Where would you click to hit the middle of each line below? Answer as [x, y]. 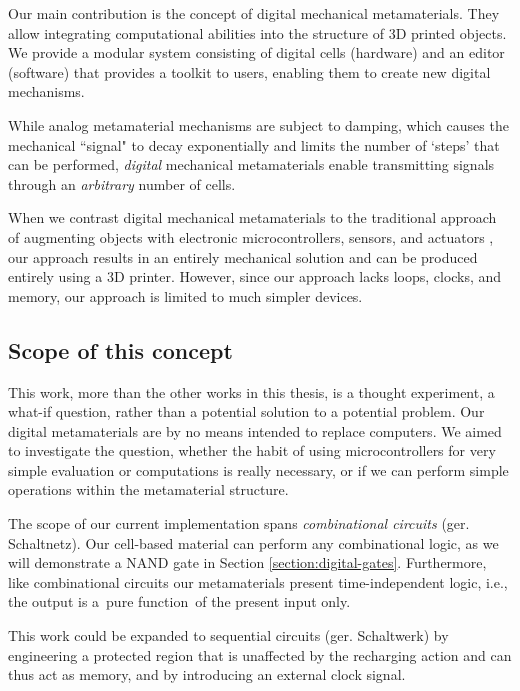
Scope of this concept [120, 349]
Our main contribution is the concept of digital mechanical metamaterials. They [254, 13]
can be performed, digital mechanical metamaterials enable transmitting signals [251, 164]
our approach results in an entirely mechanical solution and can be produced [243, 256]
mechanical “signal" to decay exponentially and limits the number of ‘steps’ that [254, 144]
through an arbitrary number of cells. [122, 183]
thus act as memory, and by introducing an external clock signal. [207, 674]
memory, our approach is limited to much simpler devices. [185, 295]
